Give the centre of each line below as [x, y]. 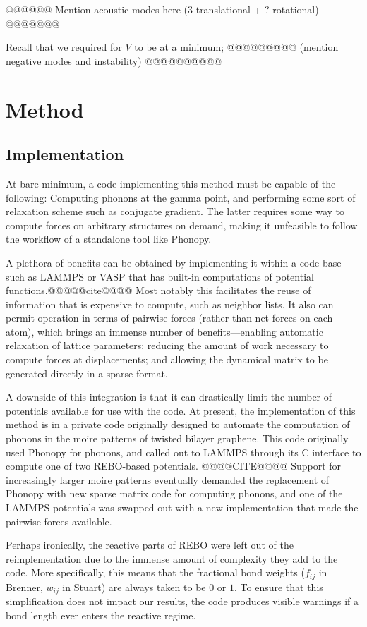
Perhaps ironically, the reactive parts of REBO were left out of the [150, 545]
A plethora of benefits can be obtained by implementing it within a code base [174, 262]
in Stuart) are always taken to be [134, 586]
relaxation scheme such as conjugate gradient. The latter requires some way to [175, 211]
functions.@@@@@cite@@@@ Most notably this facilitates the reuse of [158, 290]
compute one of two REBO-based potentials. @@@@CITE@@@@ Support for [174, 466]
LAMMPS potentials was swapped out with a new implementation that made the [182, 507]
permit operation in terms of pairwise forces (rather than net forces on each [169, 318]
